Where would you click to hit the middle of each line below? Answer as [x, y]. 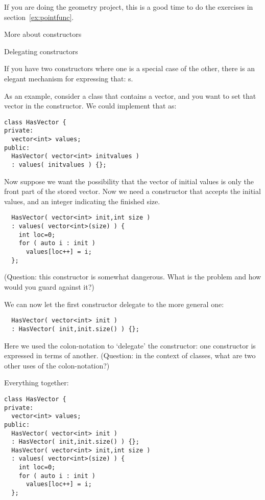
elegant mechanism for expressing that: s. [69, 78]
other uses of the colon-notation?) [57, 365]
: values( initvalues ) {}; [59, 165]
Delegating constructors [41, 51]
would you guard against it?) [49, 287]
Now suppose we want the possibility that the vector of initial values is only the [129, 181]
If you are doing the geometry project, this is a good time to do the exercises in [129, 7]
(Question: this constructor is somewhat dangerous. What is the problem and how [133, 277]
